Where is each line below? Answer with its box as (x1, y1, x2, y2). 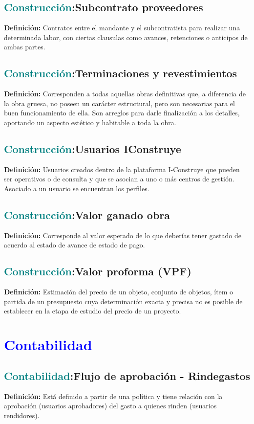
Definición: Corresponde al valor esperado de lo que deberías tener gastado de (4, 230, 241, 240)
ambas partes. (4, 42, 45, 52)
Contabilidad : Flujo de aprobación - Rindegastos (4, 368, 251, 383)
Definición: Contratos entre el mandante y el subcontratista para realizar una (4, 22, 240, 33)
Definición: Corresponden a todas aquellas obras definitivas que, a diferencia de (4, 89, 246, 99)
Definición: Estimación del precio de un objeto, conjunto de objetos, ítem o (4, 287, 233, 297)
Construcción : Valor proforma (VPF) (4, 264, 191, 279)
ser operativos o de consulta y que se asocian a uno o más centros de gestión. (4, 174, 234, 184)
